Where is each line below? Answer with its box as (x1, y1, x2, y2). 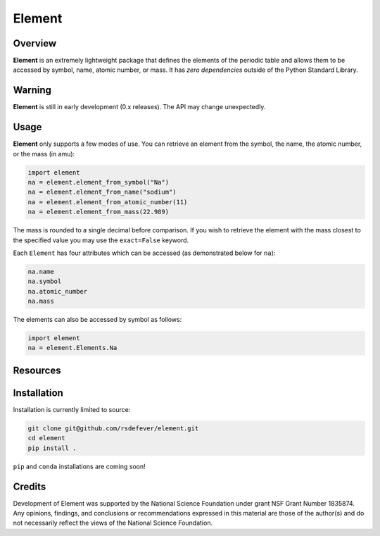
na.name (27, 268, 54, 275)
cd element (27, 434, 65, 442)
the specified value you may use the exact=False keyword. (13, 236, 189, 244)
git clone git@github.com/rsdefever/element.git (27, 424, 199, 432)
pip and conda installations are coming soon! (13, 462, 146, 470)
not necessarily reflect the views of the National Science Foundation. (13, 518, 213, 528)
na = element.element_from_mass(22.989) (27, 208, 169, 216)
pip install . (27, 444, 77, 452)
